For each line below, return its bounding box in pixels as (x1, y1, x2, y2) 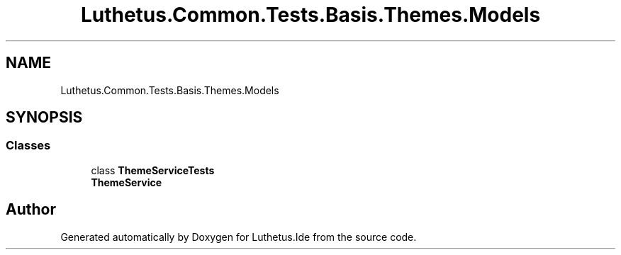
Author (6, 200, 56, 219)
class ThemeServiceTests (91, 164, 215, 176)
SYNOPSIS (6, 108, 83, 127)
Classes (6, 138, 51, 153)
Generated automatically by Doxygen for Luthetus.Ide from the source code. (60, 230, 417, 243)
